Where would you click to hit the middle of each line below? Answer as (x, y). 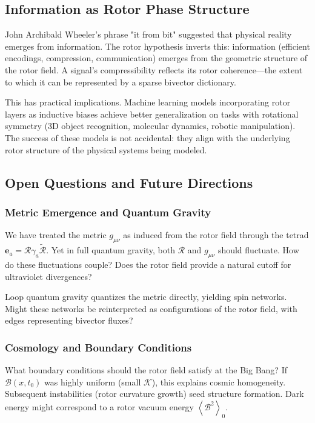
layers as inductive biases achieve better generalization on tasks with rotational (152, 114)
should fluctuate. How (258, 250)
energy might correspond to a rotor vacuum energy (99, 406)
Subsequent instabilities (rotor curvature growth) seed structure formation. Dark (154, 394)
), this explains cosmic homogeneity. (219, 381)
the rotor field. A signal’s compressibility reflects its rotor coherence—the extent (154, 69)
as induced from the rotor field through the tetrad (216, 235)
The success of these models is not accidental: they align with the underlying (148, 137)
